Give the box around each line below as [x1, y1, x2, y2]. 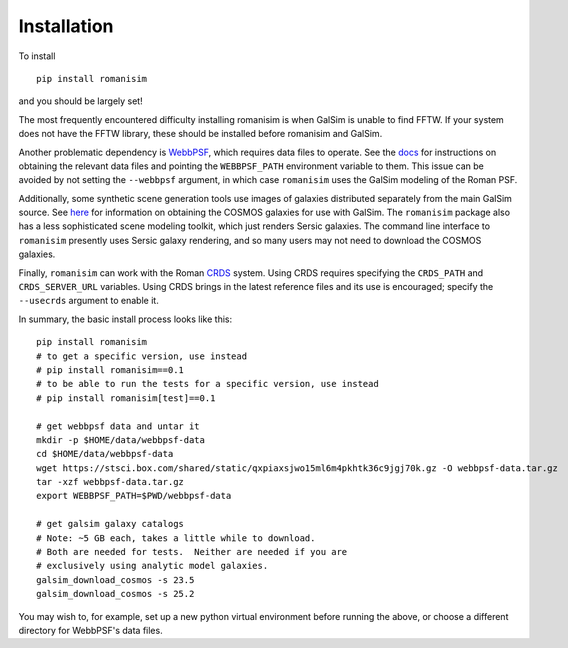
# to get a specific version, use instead [36, 350, 248, 362]
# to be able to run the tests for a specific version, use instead [36, 378, 379, 390]
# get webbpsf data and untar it [36, 420, 200, 432]
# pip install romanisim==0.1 [36, 364, 185, 375]
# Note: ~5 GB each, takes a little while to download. [36, 532, 316, 544]
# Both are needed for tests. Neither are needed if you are [36, 546, 348, 558]
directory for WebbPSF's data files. [18, 625, 164, 636]
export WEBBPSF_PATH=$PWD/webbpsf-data [36, 490, 232, 502]
